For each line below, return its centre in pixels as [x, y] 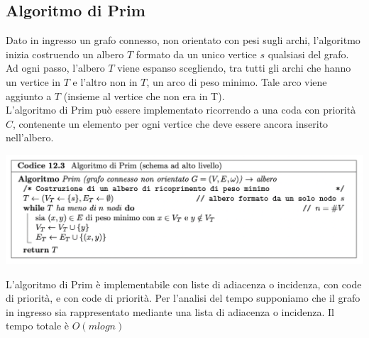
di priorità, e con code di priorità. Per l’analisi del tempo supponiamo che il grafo [183, 298]
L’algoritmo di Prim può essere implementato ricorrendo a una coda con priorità [181, 110]
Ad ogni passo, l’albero [55, 68]
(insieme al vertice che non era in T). [144, 96]
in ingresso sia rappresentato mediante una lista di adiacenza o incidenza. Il [170, 311]
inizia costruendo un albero [65, 54]
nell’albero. [30, 137]
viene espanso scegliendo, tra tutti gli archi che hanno [234, 68]
